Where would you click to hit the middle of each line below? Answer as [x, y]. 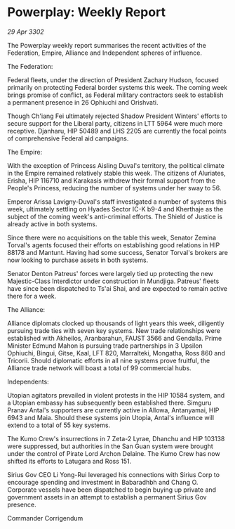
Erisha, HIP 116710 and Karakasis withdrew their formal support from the [112, 181]
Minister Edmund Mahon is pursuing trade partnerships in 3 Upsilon [105, 346]
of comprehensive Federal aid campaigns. [68, 138]
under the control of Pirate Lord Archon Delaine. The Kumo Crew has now [114, 453]
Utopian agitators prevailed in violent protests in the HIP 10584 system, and [116, 395]
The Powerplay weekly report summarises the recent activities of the [107, 45]
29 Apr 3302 [26, 32]
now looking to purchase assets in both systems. [78, 260]
